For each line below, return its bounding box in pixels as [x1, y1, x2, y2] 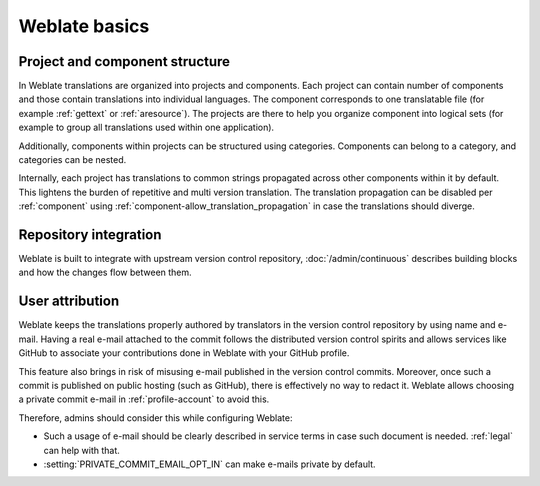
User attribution [18, 293, 120, 310]
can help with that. [43, 444, 120, 456]
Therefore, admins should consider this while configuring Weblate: [18, 411, 293, 424]
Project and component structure [18, 53, 230, 70]
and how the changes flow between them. [18, 266, 192, 279]
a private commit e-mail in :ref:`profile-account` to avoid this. [18, 393, 270, 405]
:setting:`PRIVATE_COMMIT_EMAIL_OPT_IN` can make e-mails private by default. [43, 458, 376, 470]
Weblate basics [18, 15, 150, 37]
